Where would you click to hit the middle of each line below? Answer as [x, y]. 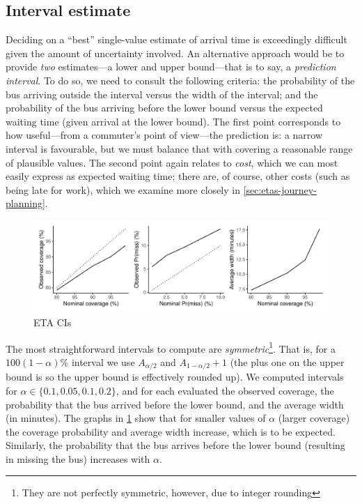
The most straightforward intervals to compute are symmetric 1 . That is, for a [171, 347]
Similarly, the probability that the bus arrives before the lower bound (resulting [175, 445]
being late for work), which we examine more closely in [123, 189]
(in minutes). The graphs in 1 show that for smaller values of [136, 418]
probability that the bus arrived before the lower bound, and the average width [175, 404]
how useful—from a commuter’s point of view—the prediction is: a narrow [164, 135]
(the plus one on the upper [287, 361]
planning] [25, 203]
